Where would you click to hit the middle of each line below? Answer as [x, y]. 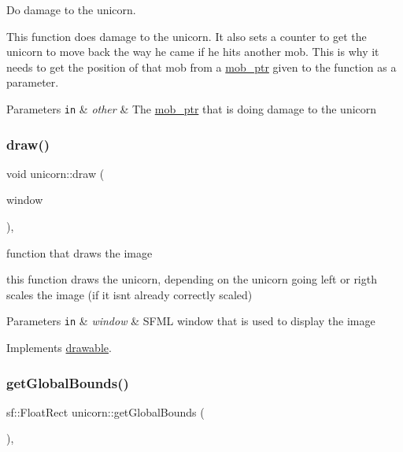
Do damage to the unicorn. [71, 9]
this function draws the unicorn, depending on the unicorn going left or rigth [192, 279]
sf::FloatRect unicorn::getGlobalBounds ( [105, 411]
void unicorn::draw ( [55, 173]
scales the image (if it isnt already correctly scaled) [129, 294]
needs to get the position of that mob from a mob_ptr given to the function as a [201, 67]
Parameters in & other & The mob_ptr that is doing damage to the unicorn [192, 108]
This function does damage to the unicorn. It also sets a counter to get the [187, 36]
